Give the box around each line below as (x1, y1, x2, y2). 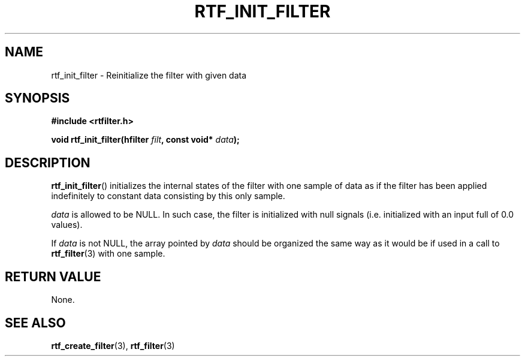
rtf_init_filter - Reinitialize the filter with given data (51, 70, 247, 80)
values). (51, 219, 83, 230)
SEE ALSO (5, 315, 66, 330)
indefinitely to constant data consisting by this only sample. (51, 191, 285, 201)
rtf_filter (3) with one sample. (51, 248, 165, 259)
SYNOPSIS (5, 91, 70, 106)
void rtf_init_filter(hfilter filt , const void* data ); (51, 134, 240, 145)
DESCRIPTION (5, 155, 90, 170)
